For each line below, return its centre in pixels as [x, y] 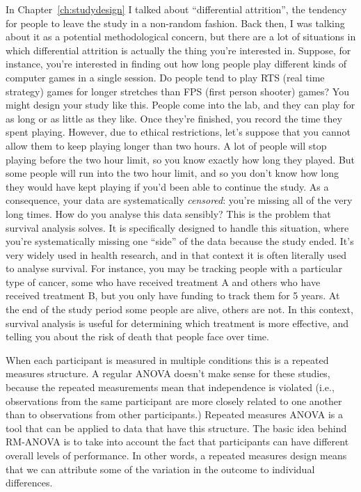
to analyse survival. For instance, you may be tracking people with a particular [174, 268]
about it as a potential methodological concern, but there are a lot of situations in [181, 37]
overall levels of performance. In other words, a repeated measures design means [176, 455]
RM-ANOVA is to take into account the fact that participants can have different [177, 442]
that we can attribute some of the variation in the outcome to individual [160, 469]
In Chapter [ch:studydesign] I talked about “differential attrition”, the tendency [176, 9]
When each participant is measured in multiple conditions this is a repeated [167, 359]
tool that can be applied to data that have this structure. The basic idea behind [176, 428]
